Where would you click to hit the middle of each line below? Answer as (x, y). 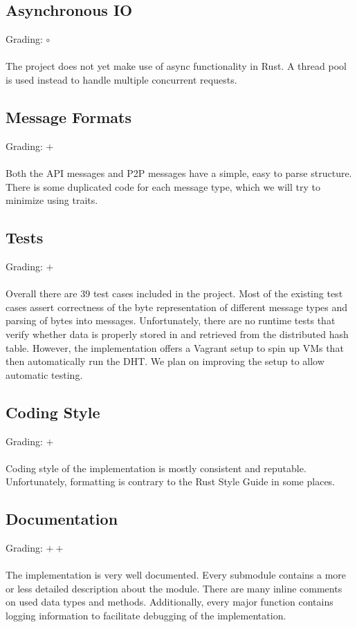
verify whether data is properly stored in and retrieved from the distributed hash (177, 334)
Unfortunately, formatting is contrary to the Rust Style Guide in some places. (171, 481)
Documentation (62, 519)
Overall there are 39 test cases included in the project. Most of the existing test (174, 293)
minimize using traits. (52, 200)
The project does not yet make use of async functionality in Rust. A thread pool (176, 66)
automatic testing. (44, 374)
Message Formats (68, 116)
